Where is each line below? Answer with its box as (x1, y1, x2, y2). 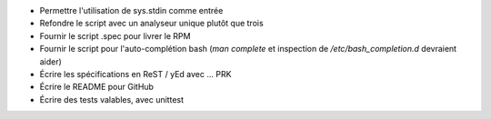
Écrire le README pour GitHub (39, 82, 155, 93)
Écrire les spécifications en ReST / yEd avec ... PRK (39, 68, 232, 79)
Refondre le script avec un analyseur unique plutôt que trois (39, 18, 264, 29)
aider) (39, 55, 63, 67)
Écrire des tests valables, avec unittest (39, 94, 185, 104)
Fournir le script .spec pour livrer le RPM (39, 30, 191, 41)
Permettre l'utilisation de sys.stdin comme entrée (39, 5, 224, 15)
